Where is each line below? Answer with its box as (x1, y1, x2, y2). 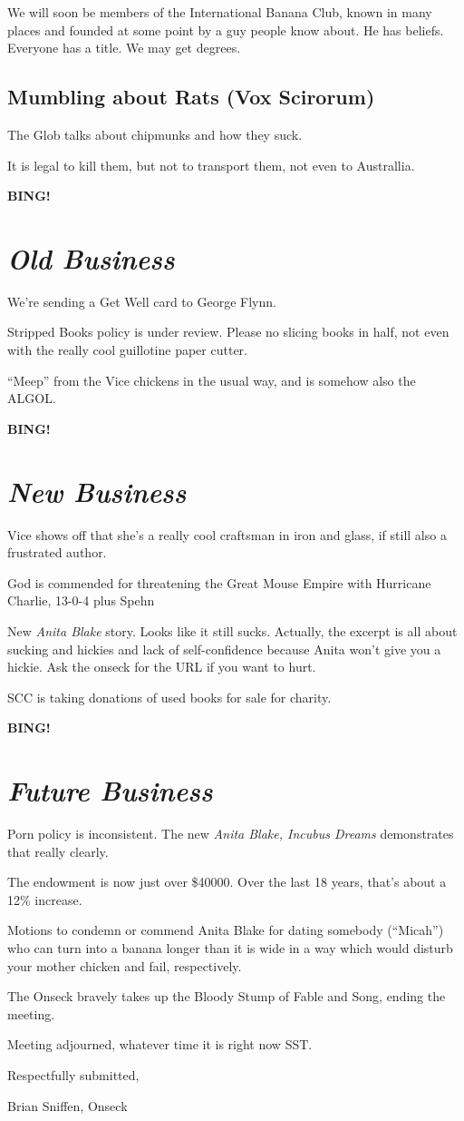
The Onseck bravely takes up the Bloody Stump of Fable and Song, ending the (7, 987, 446, 1006)
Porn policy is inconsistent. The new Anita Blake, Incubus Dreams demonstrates (7, 824, 454, 843)
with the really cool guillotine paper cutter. (7, 340, 247, 359)
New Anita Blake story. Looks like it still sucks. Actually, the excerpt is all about (7, 621, 458, 640)
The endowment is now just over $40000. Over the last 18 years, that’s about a (7, 872, 447, 891)
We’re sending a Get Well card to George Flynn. (7, 291, 276, 310)
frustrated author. (7, 543, 107, 562)
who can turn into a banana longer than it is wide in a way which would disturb (7, 939, 453, 958)
